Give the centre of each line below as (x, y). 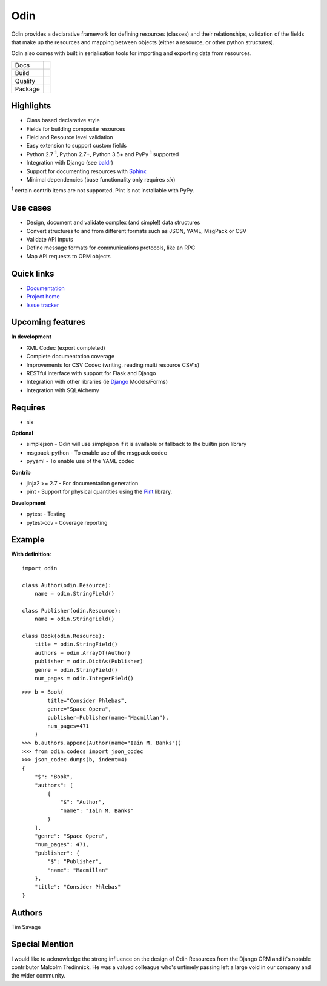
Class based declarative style (63, 120)
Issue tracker (43, 305)
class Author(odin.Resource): (67, 585)
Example (28, 540)
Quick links (33, 273)
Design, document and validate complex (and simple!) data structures (113, 222)
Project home (43, 297)
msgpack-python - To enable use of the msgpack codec (97, 452)
